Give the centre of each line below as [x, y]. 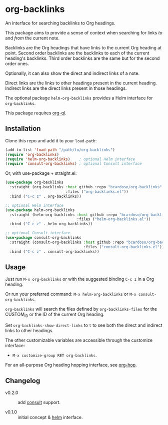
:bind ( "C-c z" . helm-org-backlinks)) [51, 224]
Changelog [23, 381]
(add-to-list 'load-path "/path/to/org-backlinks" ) [60, 150]
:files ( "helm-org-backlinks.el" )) [114, 219]
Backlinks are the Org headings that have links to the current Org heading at [83, 47]
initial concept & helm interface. [50, 417]
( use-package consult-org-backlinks [43, 238]
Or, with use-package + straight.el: [41, 173]
